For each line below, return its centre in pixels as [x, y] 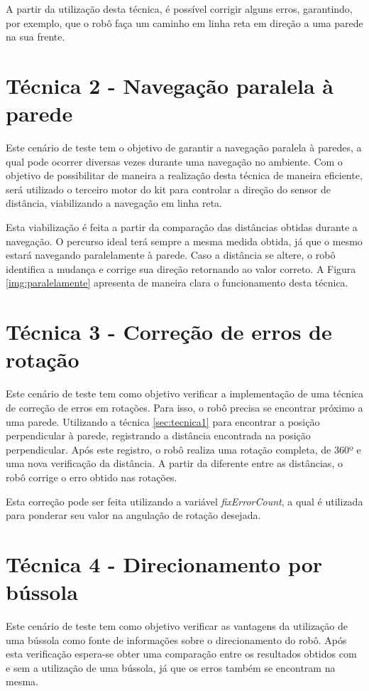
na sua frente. [35, 37]
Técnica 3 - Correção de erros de [169, 332]
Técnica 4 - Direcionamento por [164, 563]
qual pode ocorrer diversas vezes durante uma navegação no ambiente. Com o [174, 161]
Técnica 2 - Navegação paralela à [170, 85]
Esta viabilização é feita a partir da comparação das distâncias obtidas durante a [182, 227]
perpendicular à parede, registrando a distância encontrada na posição [158, 435]
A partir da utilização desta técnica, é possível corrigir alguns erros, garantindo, [179, 9]
